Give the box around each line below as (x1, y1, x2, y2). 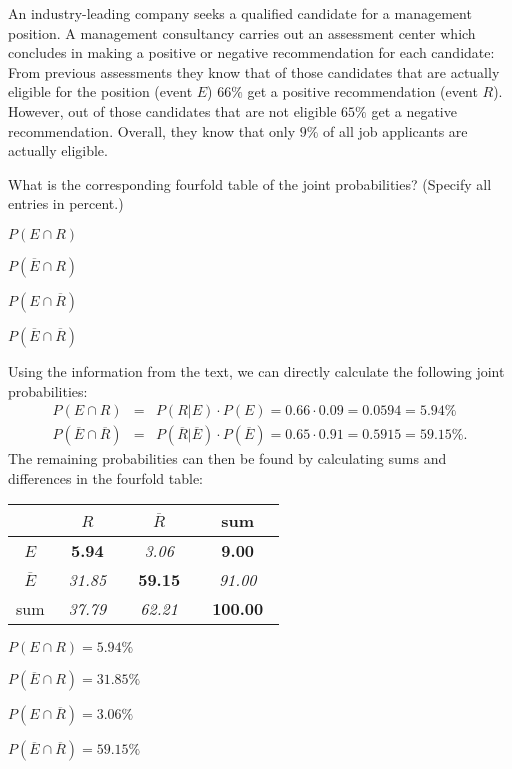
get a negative (371, 100, 457, 121)
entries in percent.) (8, 193, 124, 214)
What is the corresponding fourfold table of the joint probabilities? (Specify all (8, 173, 492, 194)
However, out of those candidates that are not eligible (8, 100, 337, 121)
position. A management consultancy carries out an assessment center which (8, 22, 476, 43)
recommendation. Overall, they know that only (8, 120, 296, 141)
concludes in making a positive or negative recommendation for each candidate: (8, 42, 495, 63)
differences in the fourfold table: (8, 467, 204, 488)
